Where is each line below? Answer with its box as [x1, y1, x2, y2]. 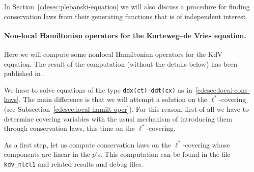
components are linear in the [4, 149, 90, 159]
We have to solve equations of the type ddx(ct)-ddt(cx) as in [4, 84, 192, 95]
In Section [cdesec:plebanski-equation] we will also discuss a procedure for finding [4, 1, 250, 11]
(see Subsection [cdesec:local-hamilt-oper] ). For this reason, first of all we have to [4, 104, 249, 114]
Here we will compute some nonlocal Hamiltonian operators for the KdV [4, 49, 223, 59]
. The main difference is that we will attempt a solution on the [19, 94, 207, 104]
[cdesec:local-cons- [195, 84, 250, 95]
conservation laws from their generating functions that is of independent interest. [4, 11, 248, 21]
